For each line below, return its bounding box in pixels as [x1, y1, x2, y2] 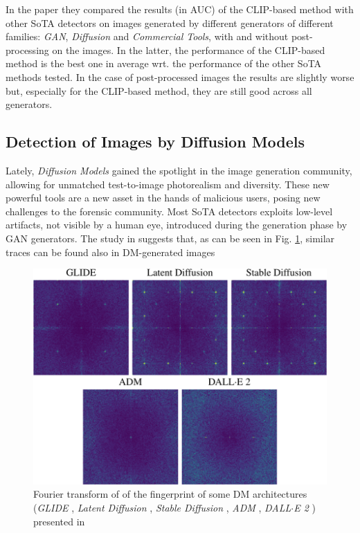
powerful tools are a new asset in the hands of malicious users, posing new [6, 190, 321, 205]
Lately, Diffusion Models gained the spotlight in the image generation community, [6, 163, 352, 177]
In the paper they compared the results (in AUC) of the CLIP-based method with [6, 2, 354, 16]
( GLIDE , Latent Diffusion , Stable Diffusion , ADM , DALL [33, 500, 291, 514]
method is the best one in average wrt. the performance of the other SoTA [6, 56, 322, 71]
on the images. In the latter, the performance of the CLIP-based [52, 42, 325, 57]
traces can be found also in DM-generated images [6, 244, 215, 259]
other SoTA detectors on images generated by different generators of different [6, 15, 334, 30]
